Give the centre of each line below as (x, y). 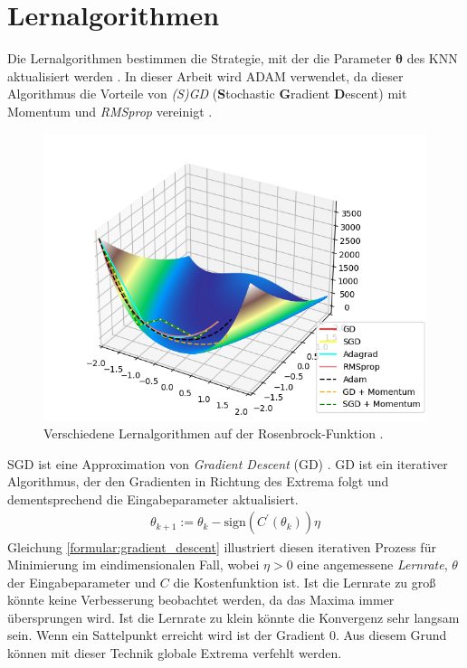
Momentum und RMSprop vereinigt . (110, 111)
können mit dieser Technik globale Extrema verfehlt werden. (175, 653)
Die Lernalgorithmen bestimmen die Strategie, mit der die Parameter (200, 58)
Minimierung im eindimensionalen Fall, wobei (133, 565)
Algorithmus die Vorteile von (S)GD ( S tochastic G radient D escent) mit (207, 94)
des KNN (432, 58)
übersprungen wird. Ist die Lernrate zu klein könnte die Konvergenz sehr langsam (233, 617)
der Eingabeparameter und (82, 582)
